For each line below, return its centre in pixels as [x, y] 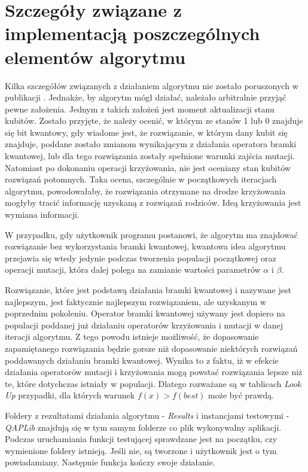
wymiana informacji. [42, 214]
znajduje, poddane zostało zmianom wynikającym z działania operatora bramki [151, 144]
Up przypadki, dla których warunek [70, 395]
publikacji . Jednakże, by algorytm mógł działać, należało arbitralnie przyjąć [146, 97]
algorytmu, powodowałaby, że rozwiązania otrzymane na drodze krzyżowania [145, 191]
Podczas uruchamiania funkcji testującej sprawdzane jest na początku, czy [141, 439]
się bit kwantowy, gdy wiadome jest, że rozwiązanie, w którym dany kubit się [146, 132]
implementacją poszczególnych [132, 33]
